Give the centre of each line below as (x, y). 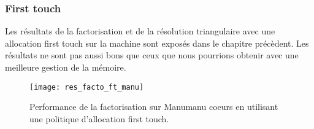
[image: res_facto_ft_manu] (87, 87)
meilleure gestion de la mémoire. (66, 67)
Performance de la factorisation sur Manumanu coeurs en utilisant (154, 107)
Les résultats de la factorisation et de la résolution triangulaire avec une (140, 31)
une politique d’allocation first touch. (99, 118)
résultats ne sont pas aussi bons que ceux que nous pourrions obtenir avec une (152, 55)
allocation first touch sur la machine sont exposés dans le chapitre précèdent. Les (157, 43)
